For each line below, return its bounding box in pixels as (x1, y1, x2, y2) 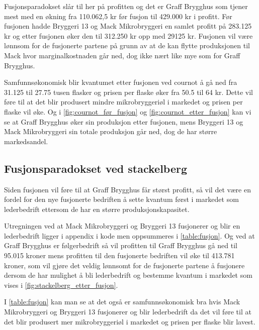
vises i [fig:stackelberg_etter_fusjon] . (4, 279, 118, 290)
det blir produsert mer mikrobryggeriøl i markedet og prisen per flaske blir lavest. (4, 316, 255, 326)
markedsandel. (4, 136, 48, 146)
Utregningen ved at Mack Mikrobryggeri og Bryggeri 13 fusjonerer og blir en (4, 221, 240, 231)
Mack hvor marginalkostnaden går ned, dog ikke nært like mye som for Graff (4, 50, 240, 60)
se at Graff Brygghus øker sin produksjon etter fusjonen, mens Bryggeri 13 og (4, 116, 243, 127)
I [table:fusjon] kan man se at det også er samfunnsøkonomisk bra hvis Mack (4, 296, 240, 307)
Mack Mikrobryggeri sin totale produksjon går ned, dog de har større (4, 126, 217, 137)
